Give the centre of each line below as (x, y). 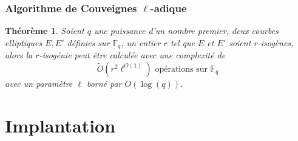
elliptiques (24, 42)
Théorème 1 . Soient (45, 31)
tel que (182, 42)
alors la (19, 55)
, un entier (141, 42)
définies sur (88, 42)
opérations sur (181, 69)
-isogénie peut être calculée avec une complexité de (132, 55)
